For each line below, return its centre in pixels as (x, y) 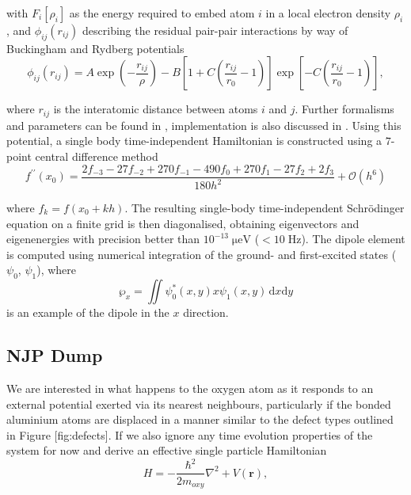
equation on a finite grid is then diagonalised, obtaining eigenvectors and (183, 223)
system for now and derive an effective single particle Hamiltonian (167, 450)
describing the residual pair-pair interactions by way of (215, 30)
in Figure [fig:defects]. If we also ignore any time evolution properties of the (190, 434)
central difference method (97, 156)
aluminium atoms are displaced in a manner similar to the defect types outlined (200, 419)
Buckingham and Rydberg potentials (95, 48)
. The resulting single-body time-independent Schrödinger (264, 208)
